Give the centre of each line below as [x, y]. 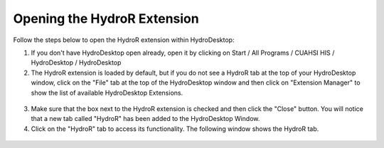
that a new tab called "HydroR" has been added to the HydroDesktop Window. [145, 119]
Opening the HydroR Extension [106, 18]
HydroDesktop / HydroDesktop [76, 63]
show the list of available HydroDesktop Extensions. [107, 92]
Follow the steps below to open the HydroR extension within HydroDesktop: [124, 40]
